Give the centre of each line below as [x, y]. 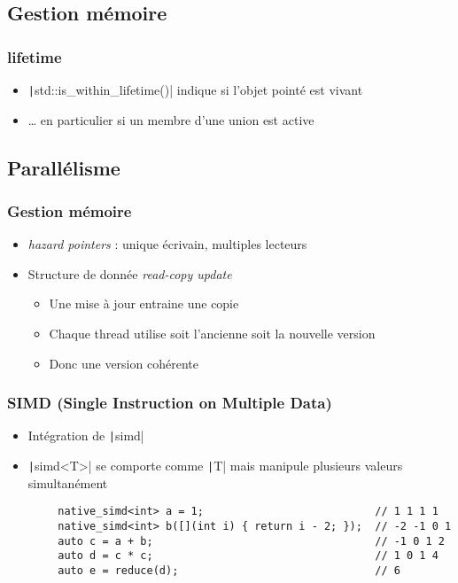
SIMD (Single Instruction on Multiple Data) [170, 403]
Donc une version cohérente [124, 363]
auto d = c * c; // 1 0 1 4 [248, 556]
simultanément [68, 482]
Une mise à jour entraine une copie [144, 303]
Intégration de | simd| [86, 435]
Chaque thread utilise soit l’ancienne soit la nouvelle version [212, 334]
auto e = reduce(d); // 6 [229, 570]
